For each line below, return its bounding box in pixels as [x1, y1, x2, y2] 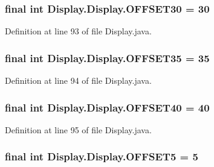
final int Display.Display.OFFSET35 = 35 [5, 50, 210, 65]
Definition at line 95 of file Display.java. [5, 123, 152, 136]
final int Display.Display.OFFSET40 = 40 [5, 99, 210, 115]
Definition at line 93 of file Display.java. [5, 25, 152, 37]
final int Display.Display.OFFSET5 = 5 [5, 149, 198, 164]
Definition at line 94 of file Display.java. [5, 74, 152, 87]
